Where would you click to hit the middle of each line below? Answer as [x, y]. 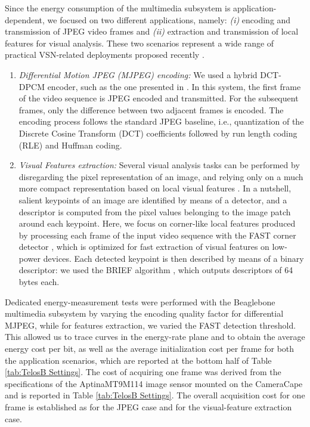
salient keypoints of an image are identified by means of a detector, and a [153, 199]
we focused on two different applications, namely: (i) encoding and [169, 19]
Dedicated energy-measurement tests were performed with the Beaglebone [140, 301]
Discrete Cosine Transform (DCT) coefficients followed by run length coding [158, 133]
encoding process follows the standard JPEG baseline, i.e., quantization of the [161, 121]
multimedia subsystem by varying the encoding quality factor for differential [144, 313]
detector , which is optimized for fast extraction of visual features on [144, 247]
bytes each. [39, 282]
